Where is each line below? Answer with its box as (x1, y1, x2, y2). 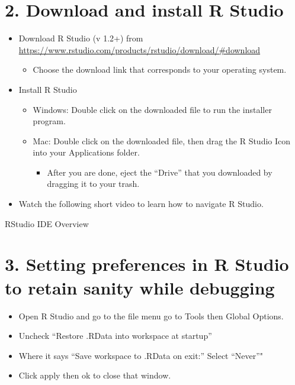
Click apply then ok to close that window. (18, 369, 171, 381)
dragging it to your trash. (47, 177, 140, 190)
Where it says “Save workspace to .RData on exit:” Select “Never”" (18, 349, 264, 361)
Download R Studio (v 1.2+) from (18, 32, 143, 44)
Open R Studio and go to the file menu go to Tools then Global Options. (18, 309, 284, 322)
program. (33, 115, 66, 127)
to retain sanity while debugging (5, 275, 275, 299)
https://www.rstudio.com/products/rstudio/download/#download (18, 43, 261, 56)
